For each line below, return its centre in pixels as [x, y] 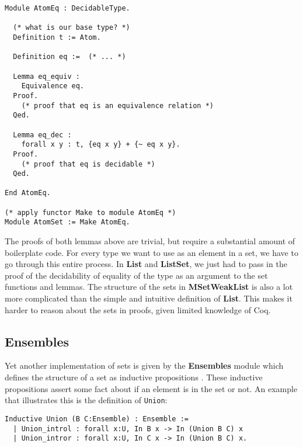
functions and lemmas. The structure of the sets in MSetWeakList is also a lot [149, 287]
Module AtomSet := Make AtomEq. [67, 222]
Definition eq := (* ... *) [69, 57]
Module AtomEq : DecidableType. [67, 8]
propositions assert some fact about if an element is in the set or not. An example [151, 388]
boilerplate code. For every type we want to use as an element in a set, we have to [151, 252]
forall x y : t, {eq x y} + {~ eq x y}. [101, 145]
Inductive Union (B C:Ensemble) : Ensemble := [97, 419]
